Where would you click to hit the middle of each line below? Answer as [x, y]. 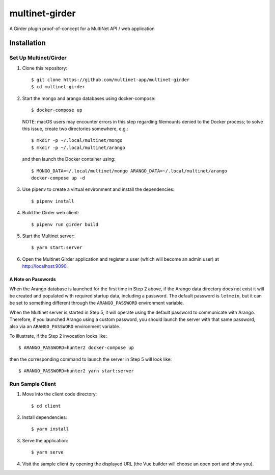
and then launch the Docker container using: [69, 159]
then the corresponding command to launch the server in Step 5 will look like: [91, 359]
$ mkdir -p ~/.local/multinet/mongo [77, 141]
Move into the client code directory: [60, 394]
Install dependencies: [45, 417]
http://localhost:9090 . [45, 266]
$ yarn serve [47, 452]
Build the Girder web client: [51, 213]
